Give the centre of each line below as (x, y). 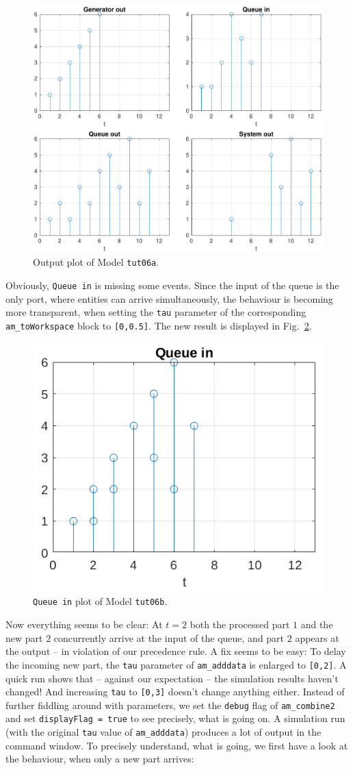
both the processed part (240, 624)
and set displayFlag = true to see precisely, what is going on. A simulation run (175, 718)
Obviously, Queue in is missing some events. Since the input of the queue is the (172, 285)
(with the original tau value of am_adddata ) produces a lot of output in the (164, 732)
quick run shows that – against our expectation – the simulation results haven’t (172, 678)
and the (317, 624)
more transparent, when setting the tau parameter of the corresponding (156, 312)
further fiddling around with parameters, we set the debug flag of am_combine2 (170, 705)
